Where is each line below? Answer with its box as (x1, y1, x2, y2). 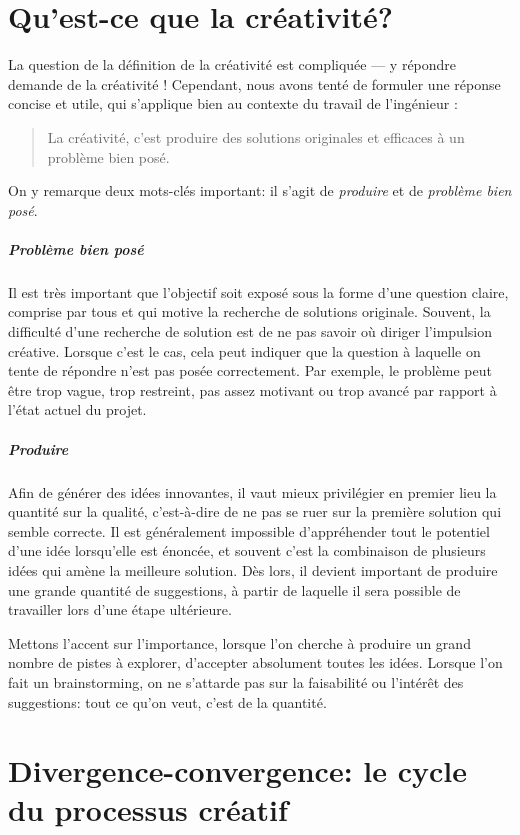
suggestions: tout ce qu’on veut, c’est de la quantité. (8, 691, 327, 712)
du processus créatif (8, 789, 288, 830)
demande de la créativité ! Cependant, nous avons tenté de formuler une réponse (8, 73, 501, 94)
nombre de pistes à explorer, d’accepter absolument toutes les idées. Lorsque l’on (8, 652, 503, 673)
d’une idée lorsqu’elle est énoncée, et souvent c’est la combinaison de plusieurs (8, 540, 486, 561)
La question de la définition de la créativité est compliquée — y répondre (8, 54, 457, 75)
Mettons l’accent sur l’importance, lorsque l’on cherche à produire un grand (8, 632, 471, 653)
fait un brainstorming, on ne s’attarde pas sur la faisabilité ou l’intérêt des (8, 671, 464, 692)
